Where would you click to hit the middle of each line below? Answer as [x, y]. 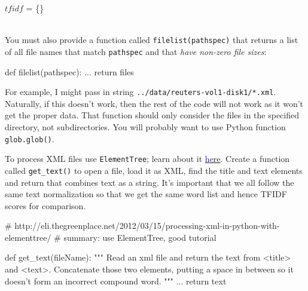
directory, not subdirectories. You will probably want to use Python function [145, 126]
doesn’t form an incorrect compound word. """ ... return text [116, 281]
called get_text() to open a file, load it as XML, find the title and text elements [154, 170]
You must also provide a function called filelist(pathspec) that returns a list [152, 40]
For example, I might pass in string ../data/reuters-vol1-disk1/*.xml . [141, 92]
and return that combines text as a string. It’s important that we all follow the [150, 182]
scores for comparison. [45, 205]
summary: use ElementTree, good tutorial [140, 237]
